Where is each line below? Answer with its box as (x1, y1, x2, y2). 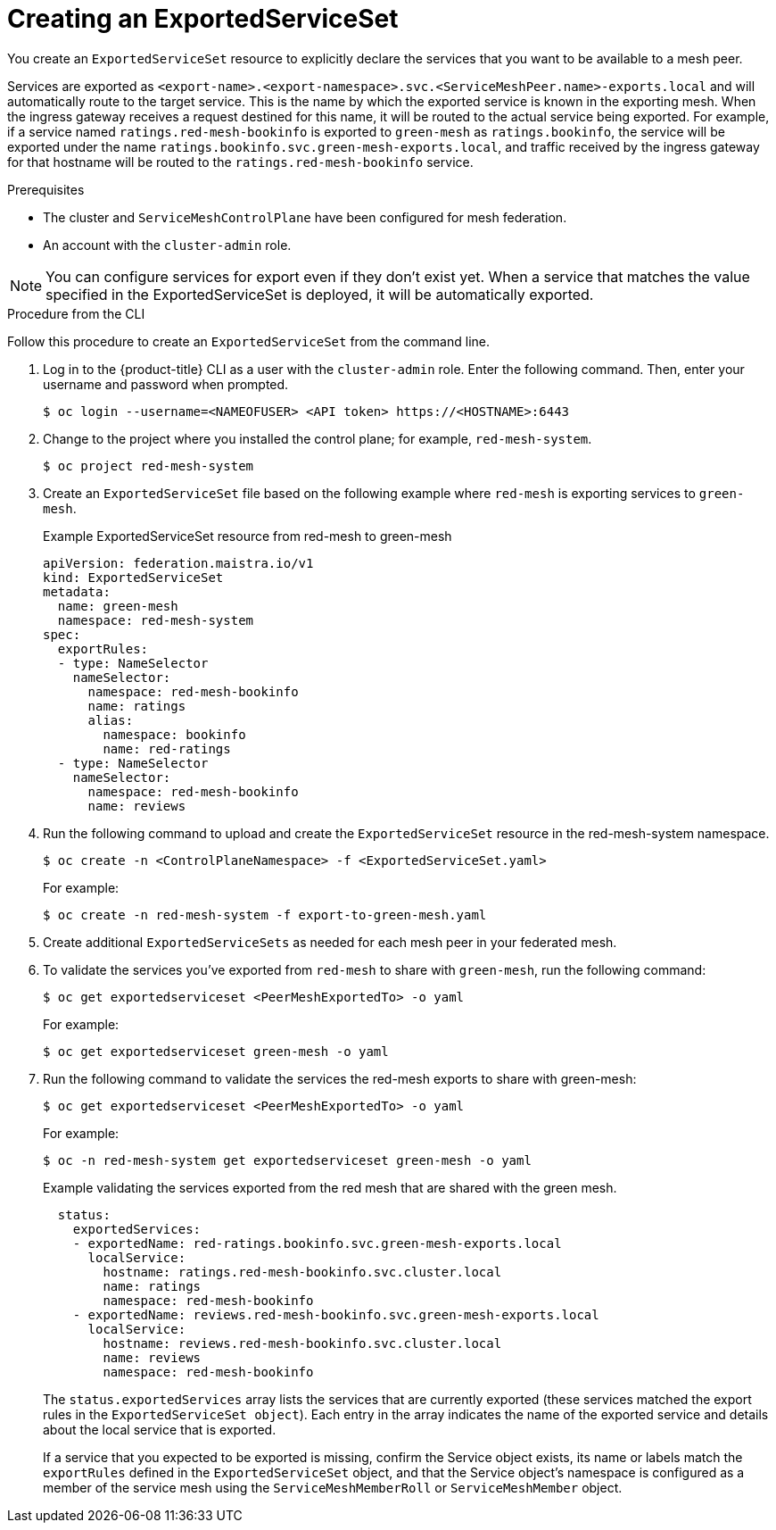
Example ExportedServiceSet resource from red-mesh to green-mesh (43, 528, 452, 544)
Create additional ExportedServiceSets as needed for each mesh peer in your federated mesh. (43, 934, 617, 950)
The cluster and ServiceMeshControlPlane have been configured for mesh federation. (43, 209, 567, 225)
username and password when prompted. (43, 376, 289, 392)
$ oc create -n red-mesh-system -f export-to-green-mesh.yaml (43, 907, 487, 922)
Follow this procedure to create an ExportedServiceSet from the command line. (7, 333, 490, 349)
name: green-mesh (57, 598, 178, 613)
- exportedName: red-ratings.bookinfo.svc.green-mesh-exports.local (72, 1235, 562, 1251)
